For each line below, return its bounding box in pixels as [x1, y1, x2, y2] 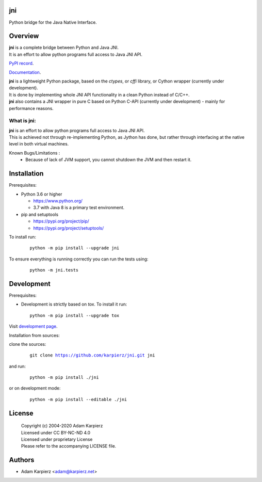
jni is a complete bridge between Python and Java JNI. [9, 45, 119, 50]
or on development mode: [9, 386, 61, 391]
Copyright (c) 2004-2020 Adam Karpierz [21, 423, 103, 429]
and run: [9, 363, 26, 369]
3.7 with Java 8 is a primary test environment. [33, 205, 125, 210]
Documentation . [9, 69, 41, 75]
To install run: [9, 234, 36, 240]
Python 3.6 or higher [21, 191, 63, 197]
